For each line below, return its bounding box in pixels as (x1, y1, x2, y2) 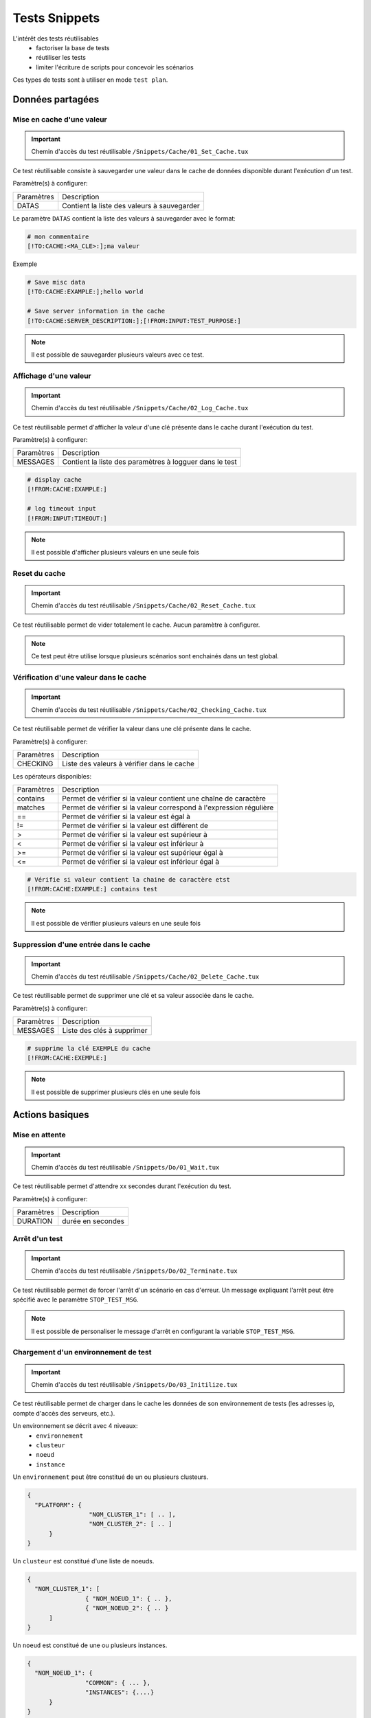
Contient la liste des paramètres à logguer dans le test (62, 457, 237, 467)
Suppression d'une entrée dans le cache (12, 939, 150, 949)
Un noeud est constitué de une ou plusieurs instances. (12, 1641, 168, 1649)
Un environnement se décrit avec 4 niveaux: (12, 1422, 138, 1430)
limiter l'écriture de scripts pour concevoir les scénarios (36, 63, 194, 71)
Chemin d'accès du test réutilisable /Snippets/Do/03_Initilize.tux (31, 1381, 238, 1389)
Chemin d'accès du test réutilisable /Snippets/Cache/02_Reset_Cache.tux (31, 601, 256, 610)
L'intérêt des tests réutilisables (12, 34, 99, 43)
